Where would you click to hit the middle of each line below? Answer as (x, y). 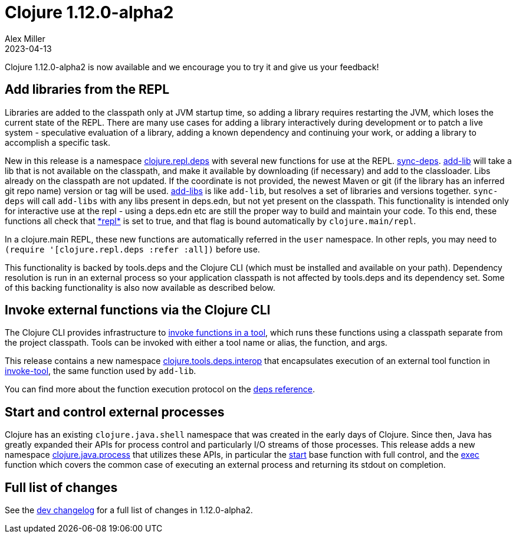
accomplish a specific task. (57, 142)
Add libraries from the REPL (87, 90)
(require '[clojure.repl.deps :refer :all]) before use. (132, 249)
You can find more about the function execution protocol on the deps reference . (160, 389)
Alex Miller (25, 38)
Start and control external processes (115, 412)
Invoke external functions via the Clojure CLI (138, 310)
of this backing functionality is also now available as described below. (140, 287)
